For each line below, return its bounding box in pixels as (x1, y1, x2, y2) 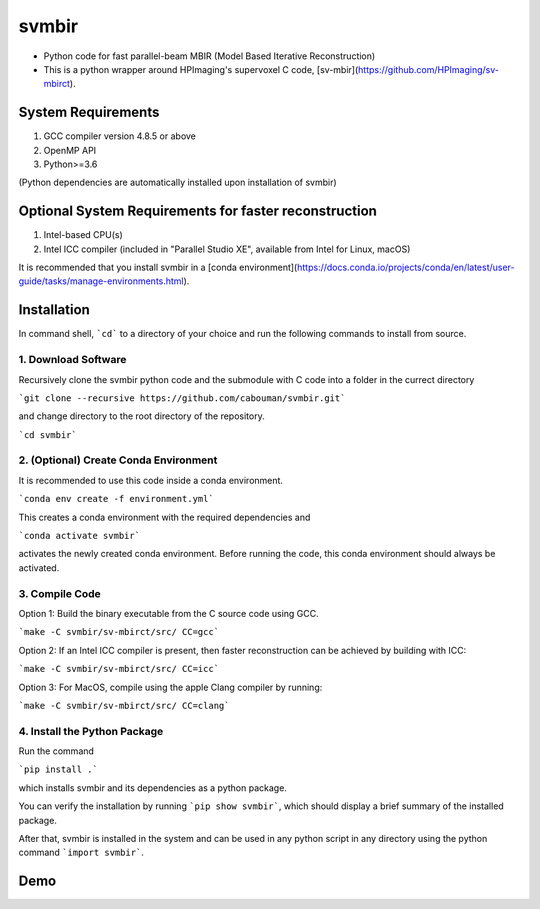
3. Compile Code (18, 586, 102, 600)
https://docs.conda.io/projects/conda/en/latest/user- (296, 261, 515, 274)
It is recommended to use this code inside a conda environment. (18, 474, 284, 486)
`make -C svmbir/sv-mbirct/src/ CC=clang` (18, 700, 230, 711)
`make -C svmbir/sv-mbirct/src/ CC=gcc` (18, 626, 220, 638)
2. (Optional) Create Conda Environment (18, 453, 218, 467)
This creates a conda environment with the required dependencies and (18, 511, 311, 523)
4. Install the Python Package (18, 724, 164, 738)
